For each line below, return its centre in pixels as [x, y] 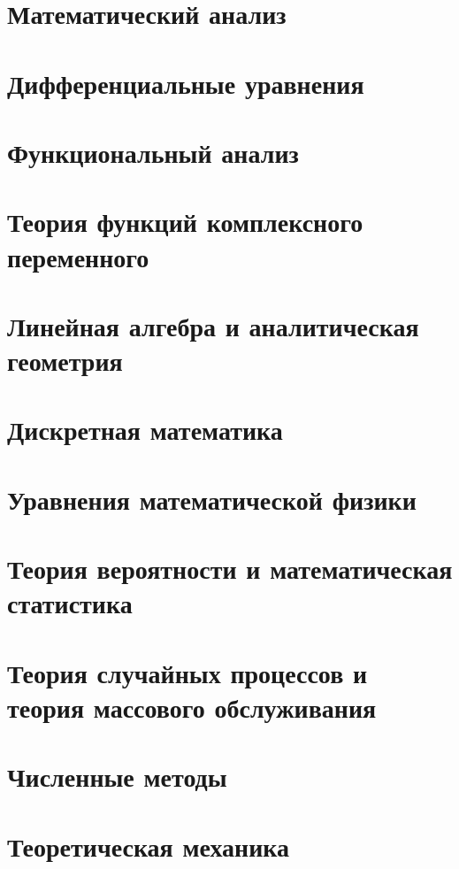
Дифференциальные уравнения [186, 83]
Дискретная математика [145, 430]
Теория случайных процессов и [187, 672]
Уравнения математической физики [212, 499]
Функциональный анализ [153, 152]
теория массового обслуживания [192, 707]
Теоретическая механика [149, 846]
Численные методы [117, 777]
